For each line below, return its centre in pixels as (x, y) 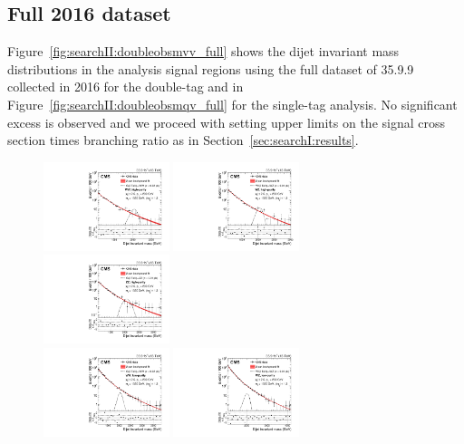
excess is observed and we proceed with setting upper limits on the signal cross (227, 122)
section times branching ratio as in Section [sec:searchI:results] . (183, 140)
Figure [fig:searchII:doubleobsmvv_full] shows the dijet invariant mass (203, 51)
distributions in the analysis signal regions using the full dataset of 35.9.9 (211, 68)
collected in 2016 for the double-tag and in (126, 87)
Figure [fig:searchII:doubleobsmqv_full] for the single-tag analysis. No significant (232, 104)
